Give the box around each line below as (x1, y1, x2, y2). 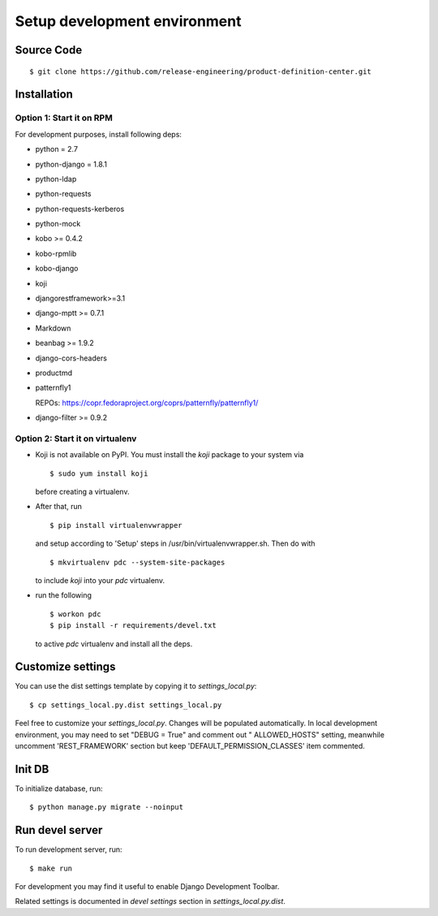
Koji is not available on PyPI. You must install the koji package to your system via (35, 450, 304, 460)
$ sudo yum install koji (49, 469, 148, 478)
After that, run (35, 502, 83, 512)
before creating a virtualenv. (35, 487, 130, 497)
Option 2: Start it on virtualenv (15, 433, 137, 444)
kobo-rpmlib (35, 248, 77, 258)
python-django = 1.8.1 (35, 159, 107, 169)
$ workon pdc (49, 609, 101, 619)
